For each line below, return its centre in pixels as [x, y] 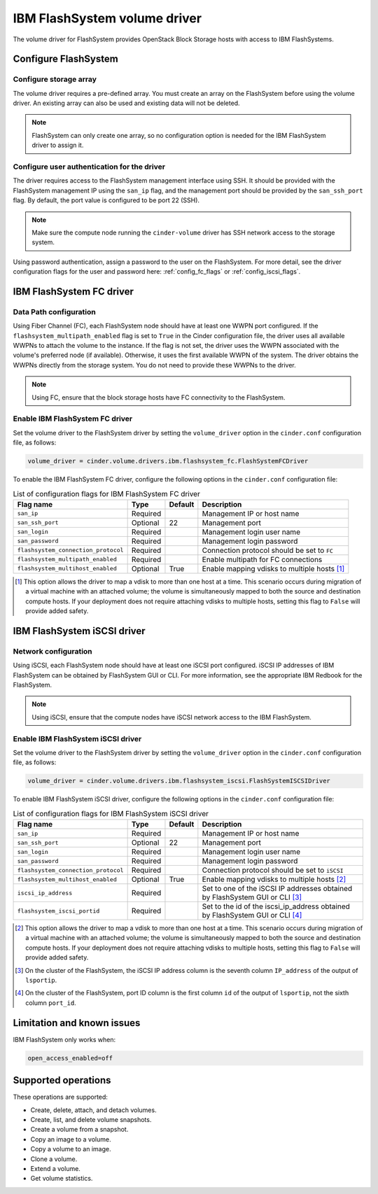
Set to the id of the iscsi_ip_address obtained [276, 906]
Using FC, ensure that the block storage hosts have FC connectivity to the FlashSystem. [159, 397]
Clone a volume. [54, 1159]
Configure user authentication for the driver [89, 167]
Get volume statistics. [62, 1179]
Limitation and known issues [77, 1023]
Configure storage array [55, 79]
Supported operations [62, 1080]
